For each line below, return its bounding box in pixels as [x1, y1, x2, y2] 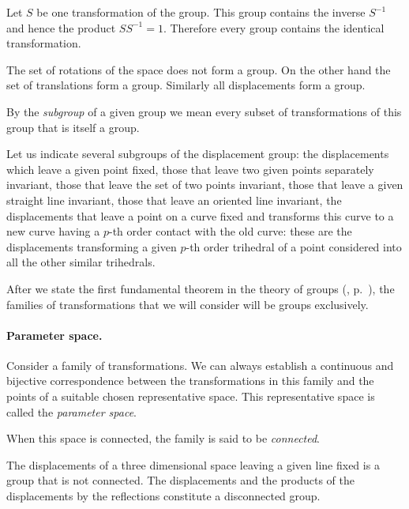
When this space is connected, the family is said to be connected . [6, 430, 321, 447]
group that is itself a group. [6, 119, 140, 135]
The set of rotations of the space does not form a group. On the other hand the [6, 61, 391, 77]
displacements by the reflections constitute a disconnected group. [6, 488, 321, 504]
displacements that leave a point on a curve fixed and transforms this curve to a [6, 207, 394, 224]
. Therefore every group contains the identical [163, 19, 385, 36]
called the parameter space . [6, 403, 137, 420]
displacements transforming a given [6, 238, 177, 254]
